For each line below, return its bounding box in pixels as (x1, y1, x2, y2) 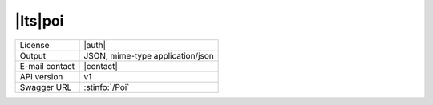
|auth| (83, 39, 107, 50)
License (19, 39, 50, 50)
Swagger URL (19, 81, 72, 92)
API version (19, 71, 63, 82)
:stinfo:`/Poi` (83, 81, 130, 92)
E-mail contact (19, 60, 75, 71)
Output (19, 50, 47, 61)
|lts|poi (14, 12, 64, 30)
